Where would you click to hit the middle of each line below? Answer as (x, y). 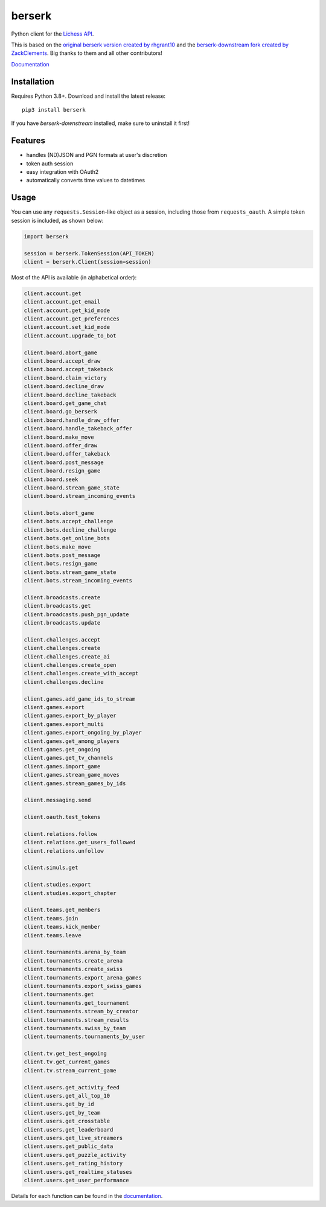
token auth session (50, 164)
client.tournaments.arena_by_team (75, 952)
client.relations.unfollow (64, 851)
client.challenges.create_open (70, 665)
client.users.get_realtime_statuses (78, 1172)
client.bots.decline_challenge (70, 530)
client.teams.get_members (62, 910)
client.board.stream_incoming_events (80, 496)
